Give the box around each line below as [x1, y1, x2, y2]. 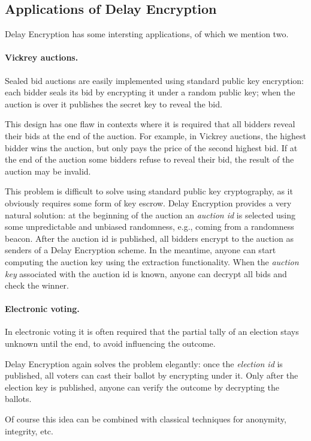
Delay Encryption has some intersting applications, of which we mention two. [5, 28, 289, 40]
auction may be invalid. [5, 164, 91, 177]
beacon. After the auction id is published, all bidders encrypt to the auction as [5, 232, 294, 244]
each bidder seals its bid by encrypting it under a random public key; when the [5, 86, 295, 98]
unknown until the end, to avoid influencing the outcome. [5, 337, 216, 350]
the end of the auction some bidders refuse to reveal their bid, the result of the [5, 153, 294, 166]
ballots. [5, 392, 32, 405]
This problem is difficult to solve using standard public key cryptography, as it [5, 185, 293, 197]
